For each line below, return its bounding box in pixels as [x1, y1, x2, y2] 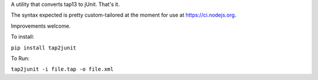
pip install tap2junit [11, 44, 77, 51]
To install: [11, 33, 35, 41]
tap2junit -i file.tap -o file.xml [11, 66, 114, 73]
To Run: [11, 55, 29, 62]
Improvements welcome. [11, 22, 71, 29]
